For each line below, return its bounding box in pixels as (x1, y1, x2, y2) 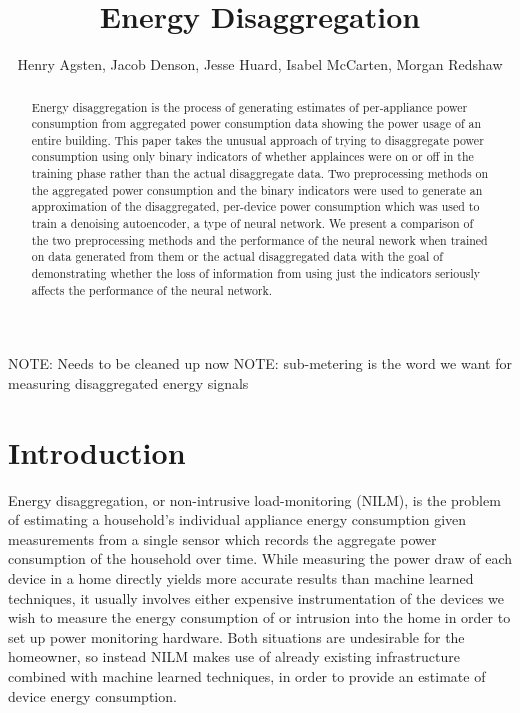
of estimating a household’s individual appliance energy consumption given (8, 509, 467, 530)
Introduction (8, 431, 186, 472)
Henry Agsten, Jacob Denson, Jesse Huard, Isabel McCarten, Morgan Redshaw (17, 54, 503, 75)
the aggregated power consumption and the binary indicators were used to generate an (31, 181, 483, 198)
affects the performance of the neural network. (31, 281, 273, 298)
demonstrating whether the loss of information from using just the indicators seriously (31, 265, 481, 282)
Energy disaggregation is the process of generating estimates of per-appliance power (31, 98, 468, 115)
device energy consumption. (8, 685, 177, 706)
